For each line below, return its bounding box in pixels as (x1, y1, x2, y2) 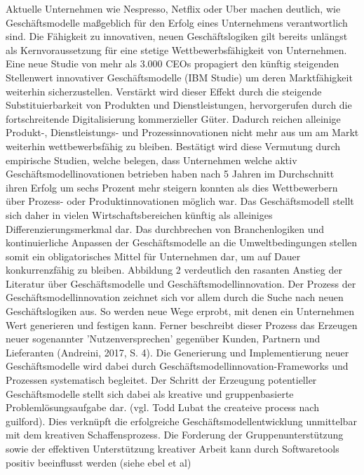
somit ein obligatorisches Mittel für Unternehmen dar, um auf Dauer (6, 248, 301, 263)
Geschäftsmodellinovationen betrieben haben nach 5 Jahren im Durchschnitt (6, 166, 335, 181)
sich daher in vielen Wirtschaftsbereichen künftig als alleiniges (6, 207, 273, 222)
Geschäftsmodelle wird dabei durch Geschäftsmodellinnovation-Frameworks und (6, 359, 349, 373)
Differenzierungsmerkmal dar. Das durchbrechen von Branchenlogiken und (6, 221, 325, 236)
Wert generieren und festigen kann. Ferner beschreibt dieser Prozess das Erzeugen (6, 317, 358, 332)
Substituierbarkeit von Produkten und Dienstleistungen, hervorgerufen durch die (6, 98, 352, 112)
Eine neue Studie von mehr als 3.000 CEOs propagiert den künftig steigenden (6, 56, 339, 71)
